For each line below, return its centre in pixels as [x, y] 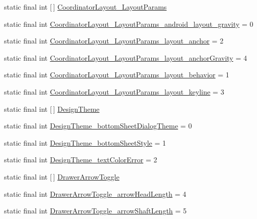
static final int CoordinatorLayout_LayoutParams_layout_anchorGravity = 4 [126, 57]
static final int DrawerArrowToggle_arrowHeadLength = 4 [95, 193]
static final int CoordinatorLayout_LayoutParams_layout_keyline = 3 [114, 91]
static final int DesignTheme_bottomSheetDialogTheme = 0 [98, 126]
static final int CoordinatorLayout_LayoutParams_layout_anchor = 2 [114, 41]
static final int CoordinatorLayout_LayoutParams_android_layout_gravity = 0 [129, 24]
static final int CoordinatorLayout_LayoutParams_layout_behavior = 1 [117, 75]
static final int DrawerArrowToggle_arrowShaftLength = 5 [95, 211]
